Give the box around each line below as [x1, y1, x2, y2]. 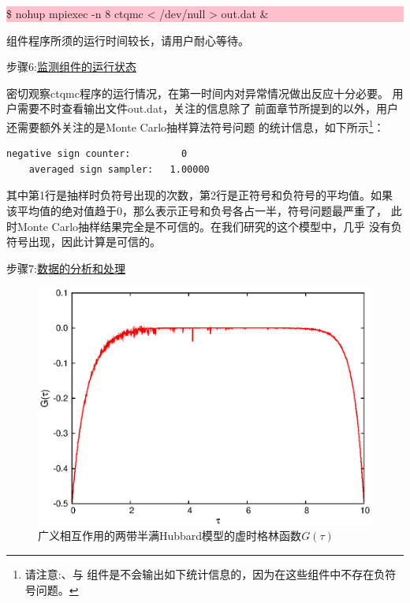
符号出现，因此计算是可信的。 [6, 233, 161, 250]
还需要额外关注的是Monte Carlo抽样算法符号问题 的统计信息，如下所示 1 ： [6, 116, 385, 135]
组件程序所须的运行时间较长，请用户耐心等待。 [6, 32, 249, 48]
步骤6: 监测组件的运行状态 [6, 58, 136, 75]
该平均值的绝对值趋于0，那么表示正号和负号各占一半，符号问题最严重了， [6, 203, 387, 218]
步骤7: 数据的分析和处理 [6, 259, 125, 276]
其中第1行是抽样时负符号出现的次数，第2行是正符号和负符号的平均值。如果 [6, 187, 393, 203]
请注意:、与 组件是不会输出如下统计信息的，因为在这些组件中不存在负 [24, 566, 386, 583]
